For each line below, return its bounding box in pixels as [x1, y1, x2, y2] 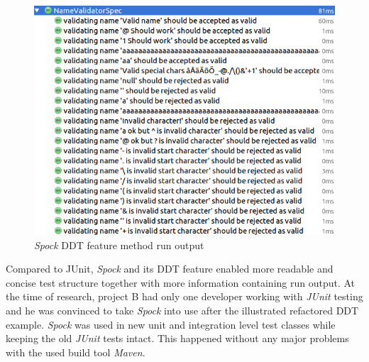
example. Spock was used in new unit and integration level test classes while [6, 317, 336, 331]
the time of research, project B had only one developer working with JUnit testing [6, 289, 363, 304]
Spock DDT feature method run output [34, 237, 204, 252]
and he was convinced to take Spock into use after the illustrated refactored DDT [6, 303, 359, 318]
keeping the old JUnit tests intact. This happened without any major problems [6, 331, 349, 346]
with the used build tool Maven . [6, 344, 145, 359]
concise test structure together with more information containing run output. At [6, 275, 356, 290]
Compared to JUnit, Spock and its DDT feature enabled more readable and [6, 261, 334, 276]
